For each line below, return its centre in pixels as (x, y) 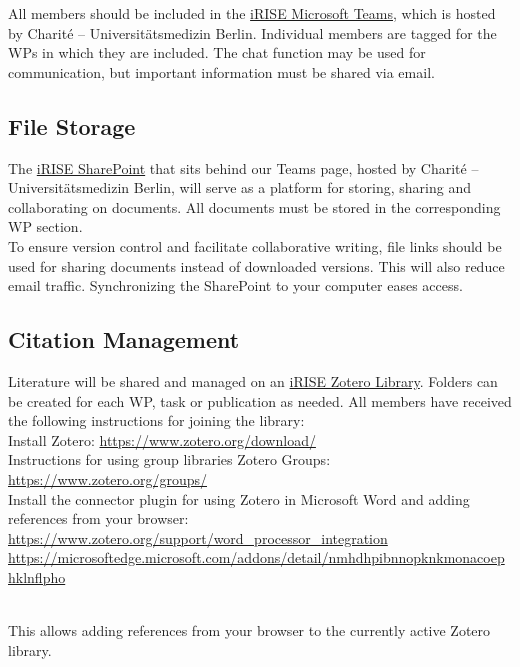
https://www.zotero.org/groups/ (108, 478)
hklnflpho (37, 576)
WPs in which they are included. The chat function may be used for (217, 52)
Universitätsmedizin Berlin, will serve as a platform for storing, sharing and (239, 187)
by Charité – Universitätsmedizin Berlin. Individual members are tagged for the (252, 32)
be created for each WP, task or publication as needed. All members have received (260, 400)
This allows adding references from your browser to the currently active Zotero (249, 630)
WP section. (45, 226)
